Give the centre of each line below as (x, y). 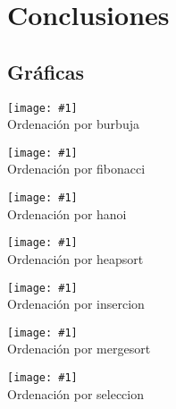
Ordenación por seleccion (75, 393)
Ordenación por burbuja (73, 124)
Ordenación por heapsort (75, 258)
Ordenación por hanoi (67, 213)
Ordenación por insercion (76, 304)
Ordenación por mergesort (79, 349)
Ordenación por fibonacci (76, 169)
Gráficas (46, 71)
